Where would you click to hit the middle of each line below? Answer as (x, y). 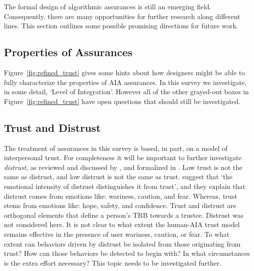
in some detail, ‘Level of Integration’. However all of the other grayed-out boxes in (127, 92)
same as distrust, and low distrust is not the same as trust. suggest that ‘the (118, 177)
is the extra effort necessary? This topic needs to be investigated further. (113, 262)
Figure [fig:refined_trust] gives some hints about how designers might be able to (125, 72)
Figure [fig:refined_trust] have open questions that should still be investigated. (122, 101)
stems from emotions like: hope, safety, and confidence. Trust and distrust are (120, 205)
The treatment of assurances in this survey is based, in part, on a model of (116, 148)
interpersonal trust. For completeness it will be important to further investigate (123, 157)
